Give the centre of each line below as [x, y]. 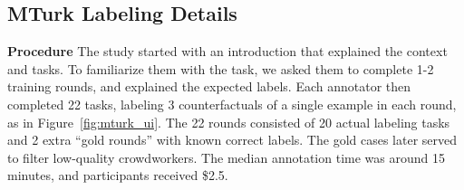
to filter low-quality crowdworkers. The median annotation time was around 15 [226, 157]
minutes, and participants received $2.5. [118, 175]
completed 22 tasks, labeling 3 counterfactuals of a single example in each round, [232, 104]
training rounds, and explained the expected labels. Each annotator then [209, 86]
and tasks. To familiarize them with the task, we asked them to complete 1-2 [221, 68]
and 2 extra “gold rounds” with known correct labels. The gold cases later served [232, 140]
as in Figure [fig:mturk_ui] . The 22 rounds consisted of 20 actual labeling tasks [229, 122]
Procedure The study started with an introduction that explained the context [227, 51]
